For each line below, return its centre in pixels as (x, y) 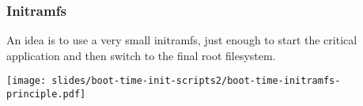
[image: (26, 81)
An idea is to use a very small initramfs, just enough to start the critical (182, 40)
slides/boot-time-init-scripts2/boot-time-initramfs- (196, 81)
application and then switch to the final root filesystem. (141, 55)
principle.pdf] (46, 95)
